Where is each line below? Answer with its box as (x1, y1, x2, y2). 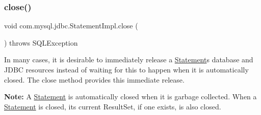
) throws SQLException (4, 37, 78, 48)
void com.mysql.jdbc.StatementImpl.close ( (4, 20, 138, 31)
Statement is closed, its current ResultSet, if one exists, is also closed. (4, 101, 221, 111)
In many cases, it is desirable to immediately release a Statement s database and (4, 54, 253, 65)
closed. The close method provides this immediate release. (4, 74, 185, 85)
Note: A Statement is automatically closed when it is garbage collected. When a (4, 91, 257, 102)
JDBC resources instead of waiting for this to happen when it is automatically (4, 64, 249, 74)
